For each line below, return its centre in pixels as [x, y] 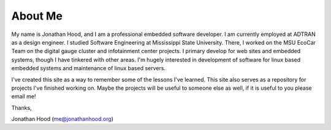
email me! [24, 96]
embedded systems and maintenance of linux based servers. [88, 68]
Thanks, [21, 107]
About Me [37, 16]
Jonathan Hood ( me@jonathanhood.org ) [62, 119]
